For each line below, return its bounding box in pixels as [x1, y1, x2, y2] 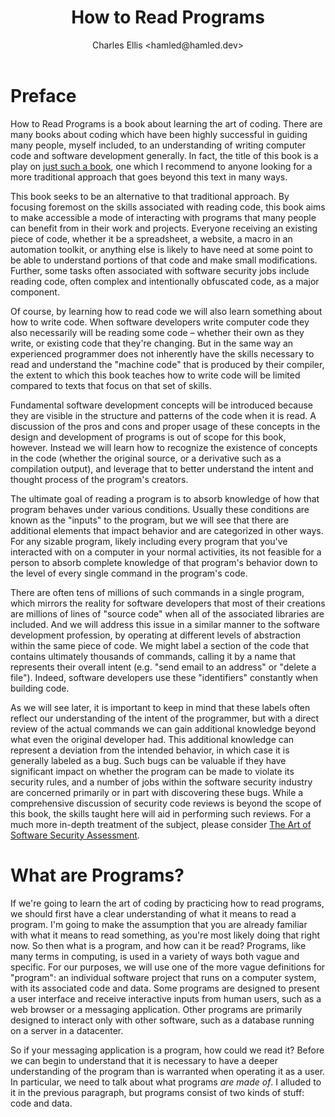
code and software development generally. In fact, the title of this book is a [10, 149, 319, 161]
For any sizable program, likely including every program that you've [10, 535, 288, 547]
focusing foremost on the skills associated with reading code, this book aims [10, 201, 326, 213]
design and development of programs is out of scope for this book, [10, 431, 287, 443]
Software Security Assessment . [10, 829, 140, 841]
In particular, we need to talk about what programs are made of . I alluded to [10, 1076, 322, 1088]
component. [10, 286, 60, 298]
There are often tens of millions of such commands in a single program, [10, 586, 305, 598]
